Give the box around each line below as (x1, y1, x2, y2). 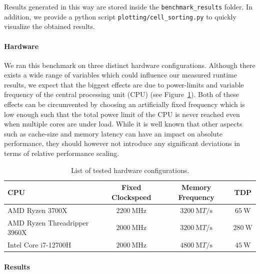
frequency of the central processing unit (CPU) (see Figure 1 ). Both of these (4, 89, 239, 99)
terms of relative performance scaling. (4, 148, 119, 158)
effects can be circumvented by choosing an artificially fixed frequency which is (4, 99, 245, 109)
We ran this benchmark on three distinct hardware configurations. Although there (4, 59, 255, 70)
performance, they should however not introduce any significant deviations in (4, 138, 240, 148)
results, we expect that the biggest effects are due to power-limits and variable (4, 79, 244, 89)
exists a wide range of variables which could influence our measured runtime (4, 69, 237, 80)
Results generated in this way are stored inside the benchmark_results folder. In (4, 1, 252, 11)
